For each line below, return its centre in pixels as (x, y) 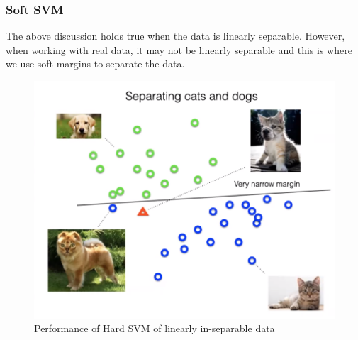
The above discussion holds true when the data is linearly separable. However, (175, 36)
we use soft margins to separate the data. (95, 64)
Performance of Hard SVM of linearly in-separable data (155, 328)
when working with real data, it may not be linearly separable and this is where (179, 49)
